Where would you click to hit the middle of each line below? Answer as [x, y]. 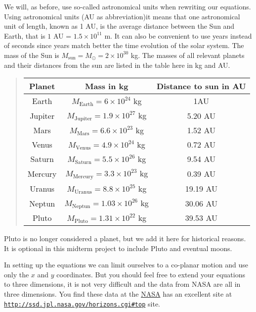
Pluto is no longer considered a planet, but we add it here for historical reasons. [125, 238]
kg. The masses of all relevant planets [188, 55]
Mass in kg [107, 86]
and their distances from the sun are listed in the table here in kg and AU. [117, 65]
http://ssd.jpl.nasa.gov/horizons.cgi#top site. [82, 303]
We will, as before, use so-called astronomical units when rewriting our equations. [128, 6]
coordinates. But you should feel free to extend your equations [151, 274]
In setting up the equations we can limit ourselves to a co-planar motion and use [126, 265]
